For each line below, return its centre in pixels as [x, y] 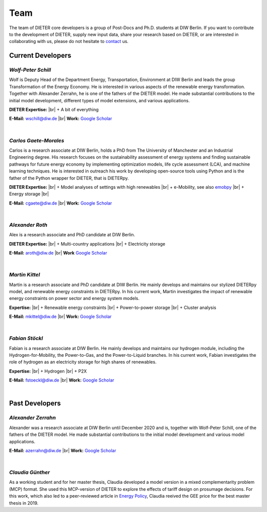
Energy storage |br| [29, 194]
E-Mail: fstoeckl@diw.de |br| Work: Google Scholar [62, 380]
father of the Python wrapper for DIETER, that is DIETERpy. [69, 178]
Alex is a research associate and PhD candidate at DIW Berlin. [72, 235]
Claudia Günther [30, 472]
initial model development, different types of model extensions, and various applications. [99, 100]
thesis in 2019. [24, 503]
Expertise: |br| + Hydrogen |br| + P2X [48, 371]
